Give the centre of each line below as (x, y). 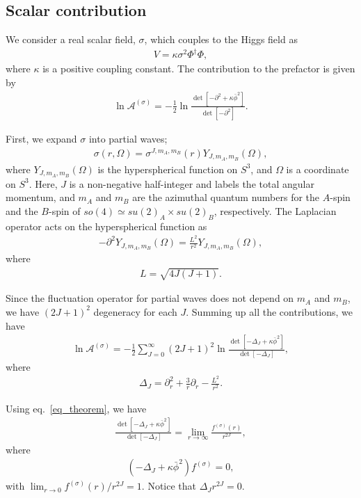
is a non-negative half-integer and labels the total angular (192, 183)
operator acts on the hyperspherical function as (106, 226)
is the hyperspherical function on (168, 169)
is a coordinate (318, 169)
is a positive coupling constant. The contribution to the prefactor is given (199, 69)
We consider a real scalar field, (71, 39)
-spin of (64, 210)
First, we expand (41, 139)
